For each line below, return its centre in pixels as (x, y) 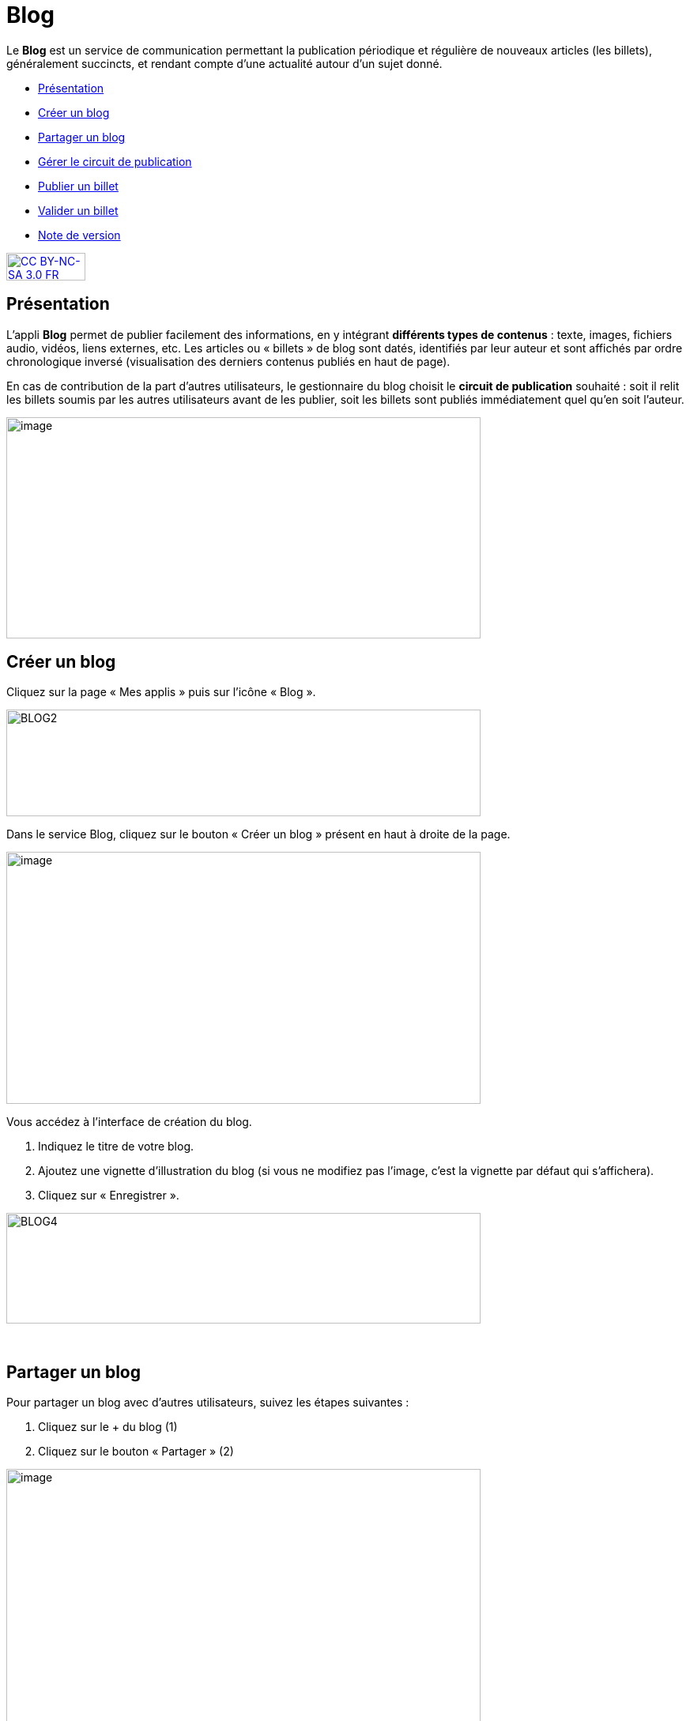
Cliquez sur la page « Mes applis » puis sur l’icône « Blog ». (161, 692)
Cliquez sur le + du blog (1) (108, 1427)
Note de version (79, 235)
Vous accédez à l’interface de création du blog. (129, 1122)
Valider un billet (78, 210)
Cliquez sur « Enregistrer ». (109, 1196)
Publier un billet (78, 186)
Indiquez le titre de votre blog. (116, 1147)
